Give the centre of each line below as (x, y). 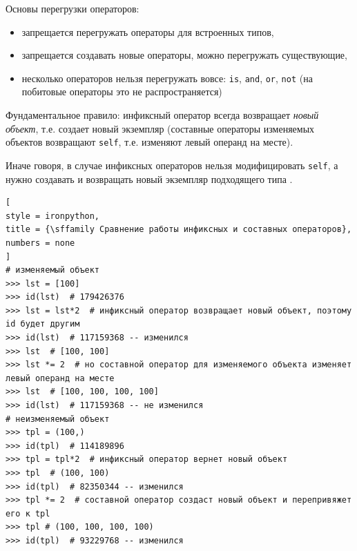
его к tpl (28, 513)
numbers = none (40, 243)
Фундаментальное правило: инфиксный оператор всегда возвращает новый (162, 115)
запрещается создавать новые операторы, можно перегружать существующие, (184, 55)
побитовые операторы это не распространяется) (122, 91)
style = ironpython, (53, 216)
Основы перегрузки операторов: (73, 8)
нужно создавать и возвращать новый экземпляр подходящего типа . (149, 178)
